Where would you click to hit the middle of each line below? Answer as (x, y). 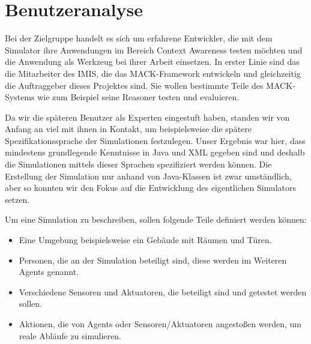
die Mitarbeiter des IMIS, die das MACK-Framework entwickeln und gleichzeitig (153, 73)
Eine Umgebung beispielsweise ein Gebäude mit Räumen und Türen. (145, 240)
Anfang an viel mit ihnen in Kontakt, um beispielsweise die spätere (128, 129)
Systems (20, 97)
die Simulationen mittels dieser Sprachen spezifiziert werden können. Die (138, 164)
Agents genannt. (49, 272)
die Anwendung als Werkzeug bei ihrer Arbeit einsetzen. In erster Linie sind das (152, 62)
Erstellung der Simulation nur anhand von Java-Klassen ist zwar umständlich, (148, 176)
